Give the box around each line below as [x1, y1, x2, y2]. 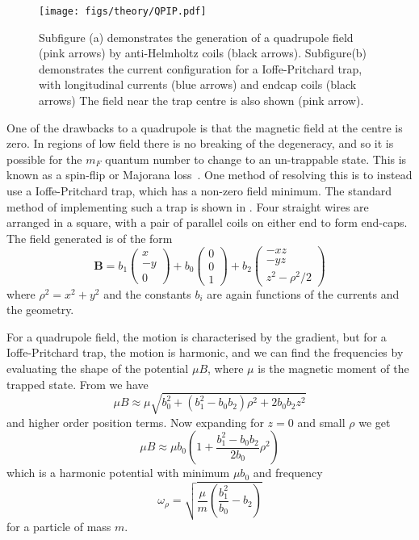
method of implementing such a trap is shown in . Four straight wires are [6, 198, 369, 215]
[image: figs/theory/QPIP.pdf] [39, 6, 207, 17]
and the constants [103, 285, 191, 302]
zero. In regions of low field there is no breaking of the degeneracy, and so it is [6, 135, 394, 152]
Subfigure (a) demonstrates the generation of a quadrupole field [39, 28, 354, 45]
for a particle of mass [6, 517, 111, 534]
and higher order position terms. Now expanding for [6, 413, 264, 430]
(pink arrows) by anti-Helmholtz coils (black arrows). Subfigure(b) [39, 44, 367, 61]
